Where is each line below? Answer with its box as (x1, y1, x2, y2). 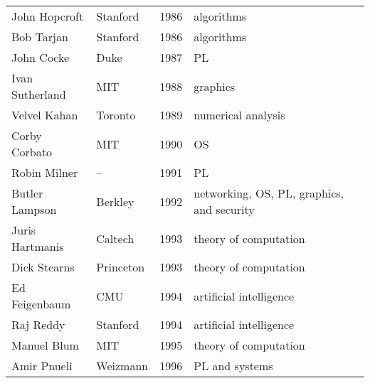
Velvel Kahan (11, 107, 78, 123)
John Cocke (11, 49, 70, 65)
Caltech (96, 230, 134, 247)
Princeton (96, 259, 145, 275)
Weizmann (96, 357, 149, 374)
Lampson (11, 201, 57, 217)
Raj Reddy (11, 316, 65, 333)
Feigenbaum (11, 296, 71, 312)
